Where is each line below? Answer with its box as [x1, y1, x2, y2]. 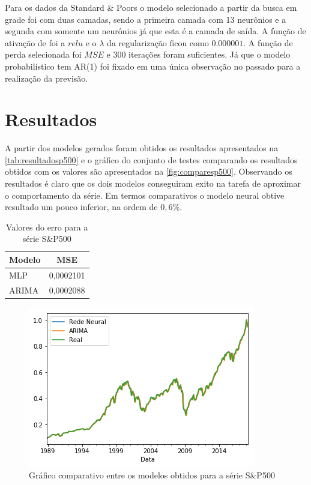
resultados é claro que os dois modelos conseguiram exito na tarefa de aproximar [5, 177, 301, 190]
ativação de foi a [5, 36, 65, 49]
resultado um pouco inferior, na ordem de [5, 200, 158, 213]
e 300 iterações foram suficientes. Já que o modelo [106, 48, 291, 61]
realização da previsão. [5, 71, 88, 84]
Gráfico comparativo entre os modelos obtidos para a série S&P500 [29, 469, 275, 481]
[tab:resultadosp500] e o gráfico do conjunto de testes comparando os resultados [5, 153, 298, 166]
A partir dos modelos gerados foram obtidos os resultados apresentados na [5, 142, 279, 154]
